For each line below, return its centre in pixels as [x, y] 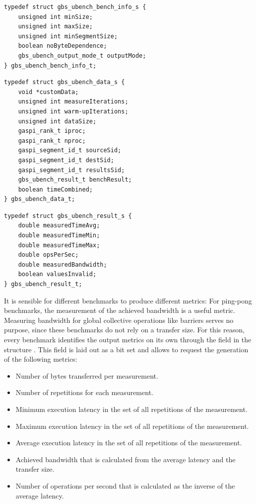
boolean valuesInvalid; [57, 274]
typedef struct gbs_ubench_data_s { [64, 82]
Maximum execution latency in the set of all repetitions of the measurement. [132, 426]
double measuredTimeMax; [59, 245]
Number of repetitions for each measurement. [84, 392]
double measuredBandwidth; [63, 264]
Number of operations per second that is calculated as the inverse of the [125, 485]
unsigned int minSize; [55, 17]
